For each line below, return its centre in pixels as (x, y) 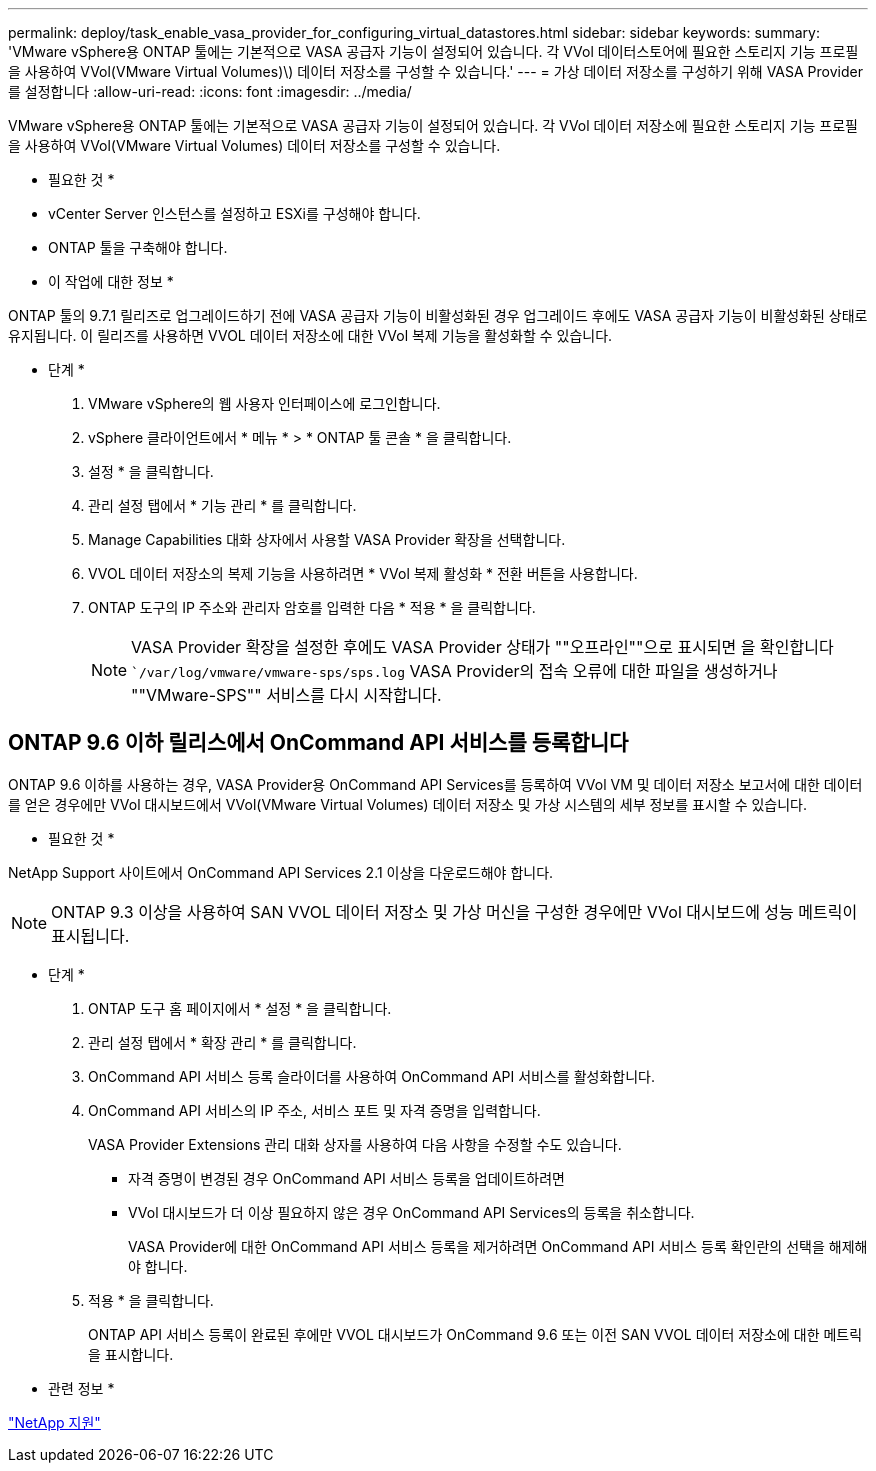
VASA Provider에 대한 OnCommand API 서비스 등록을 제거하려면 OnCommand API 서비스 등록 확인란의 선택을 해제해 (498, 1246)
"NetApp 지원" (54, 1422)
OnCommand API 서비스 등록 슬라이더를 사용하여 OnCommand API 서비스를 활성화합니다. (371, 1076)
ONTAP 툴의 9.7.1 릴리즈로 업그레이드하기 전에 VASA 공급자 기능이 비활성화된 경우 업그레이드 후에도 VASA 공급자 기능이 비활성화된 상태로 (438, 315)
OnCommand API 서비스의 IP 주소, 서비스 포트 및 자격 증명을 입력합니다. (314, 1110)
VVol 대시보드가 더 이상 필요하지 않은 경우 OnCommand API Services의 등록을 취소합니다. (411, 1212)
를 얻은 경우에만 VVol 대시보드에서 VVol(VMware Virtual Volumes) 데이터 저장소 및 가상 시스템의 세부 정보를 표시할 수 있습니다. (407, 804)
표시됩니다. (90, 935)
